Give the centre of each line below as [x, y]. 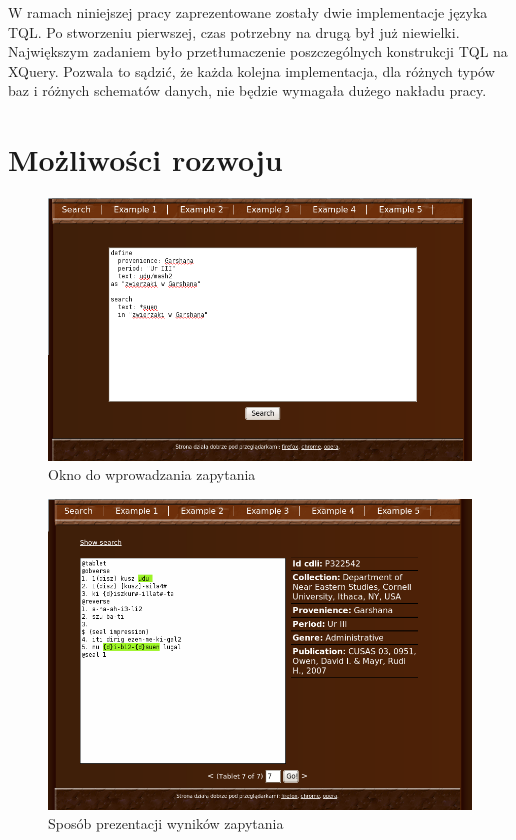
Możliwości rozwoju [145, 159]
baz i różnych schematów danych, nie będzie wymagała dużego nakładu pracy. [247, 90]
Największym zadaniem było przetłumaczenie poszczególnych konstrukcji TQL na [258, 51]
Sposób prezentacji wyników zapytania [166, 823]
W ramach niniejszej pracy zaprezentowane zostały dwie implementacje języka [248, 12]
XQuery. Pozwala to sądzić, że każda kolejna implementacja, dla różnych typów [251, 70]
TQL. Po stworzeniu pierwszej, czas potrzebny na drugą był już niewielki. [234, 31]
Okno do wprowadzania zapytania [152, 474]
